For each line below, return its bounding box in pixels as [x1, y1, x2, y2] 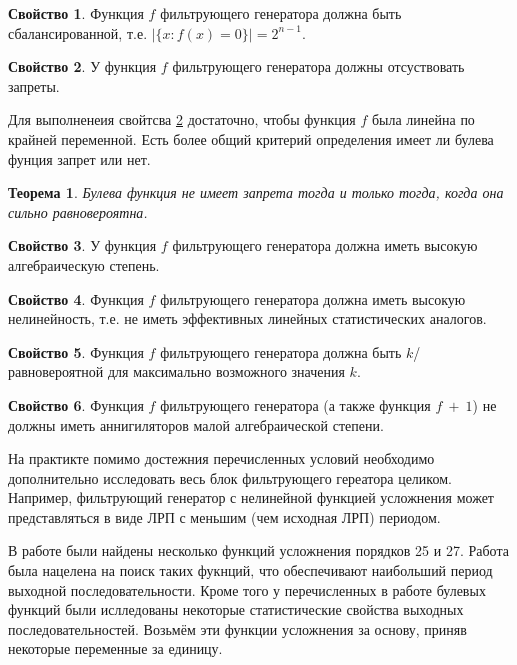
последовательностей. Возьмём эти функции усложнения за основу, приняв [8, 618, 467, 639]
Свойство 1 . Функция [8, 3, 144, 23]
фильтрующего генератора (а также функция [160, 394, 431, 415]
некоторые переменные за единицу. [8, 638, 223, 659]
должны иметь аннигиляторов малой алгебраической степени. [8, 414, 384, 435]
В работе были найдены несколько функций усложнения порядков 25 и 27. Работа [8, 540, 509, 561]
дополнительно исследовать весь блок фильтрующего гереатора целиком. [8, 467, 452, 488]
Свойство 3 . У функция [8, 235, 157, 256]
